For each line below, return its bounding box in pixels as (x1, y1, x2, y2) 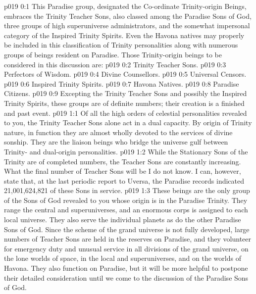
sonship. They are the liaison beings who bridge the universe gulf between (4, 137, 228, 147)
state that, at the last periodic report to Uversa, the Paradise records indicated (4, 175, 245, 186)
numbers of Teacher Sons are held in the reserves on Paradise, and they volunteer (4, 234, 251, 244)
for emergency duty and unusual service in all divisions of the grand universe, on (4, 243, 249, 253)
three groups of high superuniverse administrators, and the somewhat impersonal (4, 20, 250, 31)
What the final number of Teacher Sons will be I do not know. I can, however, (4, 166, 241, 176)
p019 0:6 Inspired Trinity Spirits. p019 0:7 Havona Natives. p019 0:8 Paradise (4, 78, 239, 89)
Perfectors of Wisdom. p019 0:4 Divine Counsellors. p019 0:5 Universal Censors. (4, 69, 247, 79)
